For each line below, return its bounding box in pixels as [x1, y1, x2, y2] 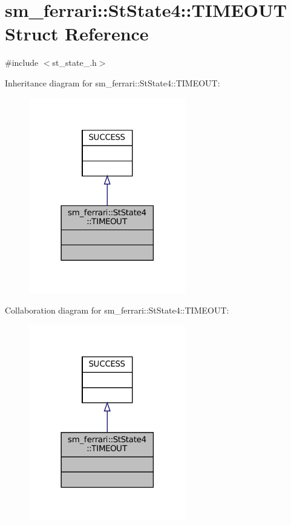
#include [5, 56, 39, 69]
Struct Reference [5, 21, 149, 46]
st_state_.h [52, 56, 97, 69]
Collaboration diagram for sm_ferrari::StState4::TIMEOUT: [5, 303, 229, 316]
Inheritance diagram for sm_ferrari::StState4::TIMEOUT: [5, 76, 220, 89]
